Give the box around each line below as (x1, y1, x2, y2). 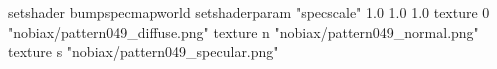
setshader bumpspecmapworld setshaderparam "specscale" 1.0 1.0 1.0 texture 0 (8, 2, 490, 22)
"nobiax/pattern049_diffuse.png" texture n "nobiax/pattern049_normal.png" (8, 21, 479, 42)
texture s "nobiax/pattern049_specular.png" (8, 41, 279, 62)
